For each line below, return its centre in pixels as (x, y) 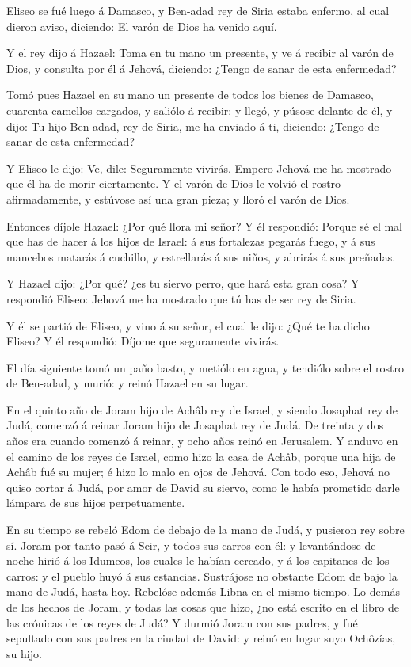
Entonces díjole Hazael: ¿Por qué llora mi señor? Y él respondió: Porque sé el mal (204, 225)
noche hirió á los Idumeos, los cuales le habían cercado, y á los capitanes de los (198, 560)
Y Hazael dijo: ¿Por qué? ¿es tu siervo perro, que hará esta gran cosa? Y (183, 283)
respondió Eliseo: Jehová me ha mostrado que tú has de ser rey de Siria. (181, 298)
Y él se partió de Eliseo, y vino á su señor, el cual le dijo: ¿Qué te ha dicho (188, 325)
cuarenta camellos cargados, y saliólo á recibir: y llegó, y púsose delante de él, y (200, 110)
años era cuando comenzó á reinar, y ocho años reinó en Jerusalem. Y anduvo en (202, 441)
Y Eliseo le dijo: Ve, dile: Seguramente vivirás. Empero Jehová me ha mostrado (199, 168)
